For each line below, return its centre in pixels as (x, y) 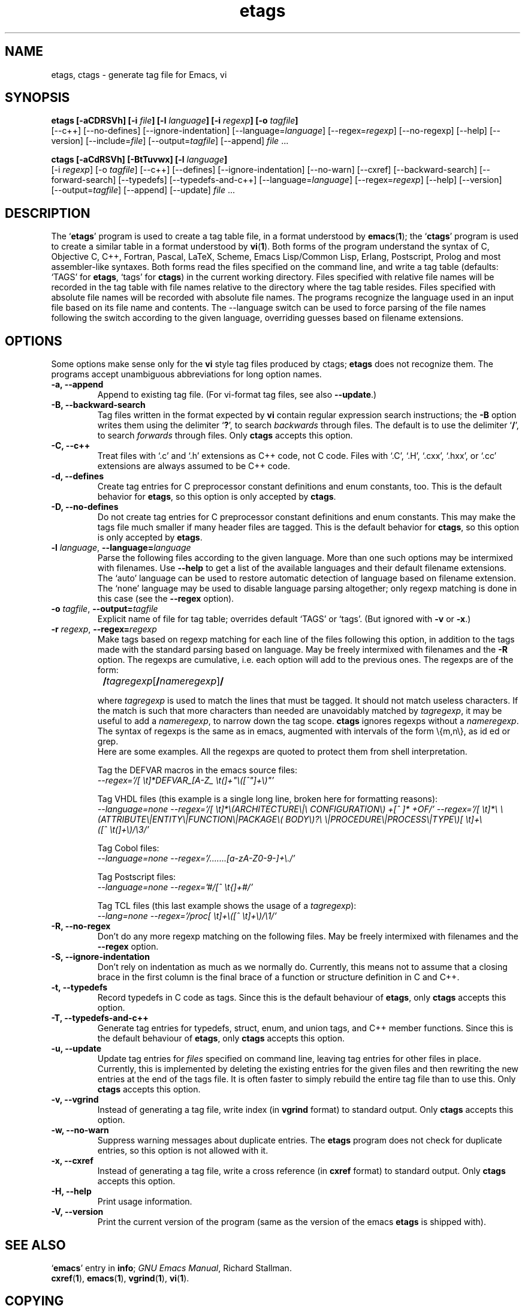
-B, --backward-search (98, 405)
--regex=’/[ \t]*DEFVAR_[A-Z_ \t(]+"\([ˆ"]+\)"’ (186, 780)
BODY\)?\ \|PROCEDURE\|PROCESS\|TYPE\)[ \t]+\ (384, 819)
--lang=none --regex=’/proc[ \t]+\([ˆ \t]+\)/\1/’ (187, 916)
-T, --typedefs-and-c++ (100, 1018)
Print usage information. (145, 1202)
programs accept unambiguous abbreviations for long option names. (186, 374)
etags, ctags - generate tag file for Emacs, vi (139, 74)
